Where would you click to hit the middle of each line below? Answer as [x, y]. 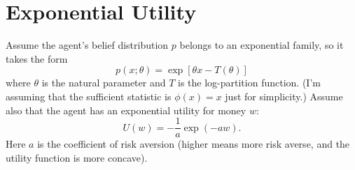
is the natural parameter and [104, 83]
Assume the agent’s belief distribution [87, 45]
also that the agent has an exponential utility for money [126, 110]
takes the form [37, 58]
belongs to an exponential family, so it [262, 45]
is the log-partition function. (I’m [249, 83]
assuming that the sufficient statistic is [89, 96]
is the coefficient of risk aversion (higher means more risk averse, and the [194, 144]
